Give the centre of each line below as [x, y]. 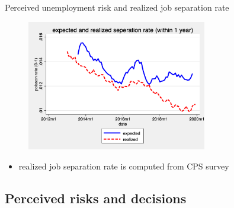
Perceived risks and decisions [96, 198]
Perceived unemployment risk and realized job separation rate [117, 7]
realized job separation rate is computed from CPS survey [124, 166]
